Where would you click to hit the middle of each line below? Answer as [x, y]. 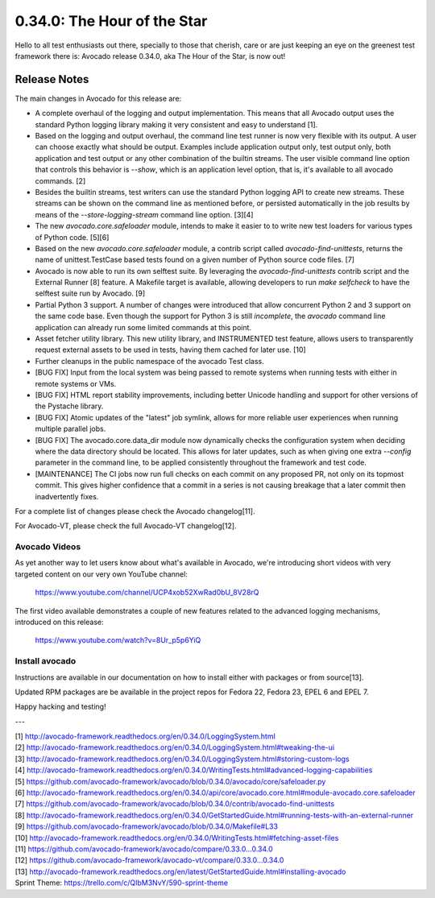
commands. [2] [60, 180]
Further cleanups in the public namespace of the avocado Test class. [150, 361]
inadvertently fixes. [67, 496]
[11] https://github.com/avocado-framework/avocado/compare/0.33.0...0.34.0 [144, 849]
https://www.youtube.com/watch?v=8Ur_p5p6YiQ [118, 640]
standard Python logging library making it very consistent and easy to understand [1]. [176, 124]
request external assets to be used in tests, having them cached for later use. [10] [170, 350]
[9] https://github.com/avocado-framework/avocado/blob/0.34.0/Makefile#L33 [146, 826]
